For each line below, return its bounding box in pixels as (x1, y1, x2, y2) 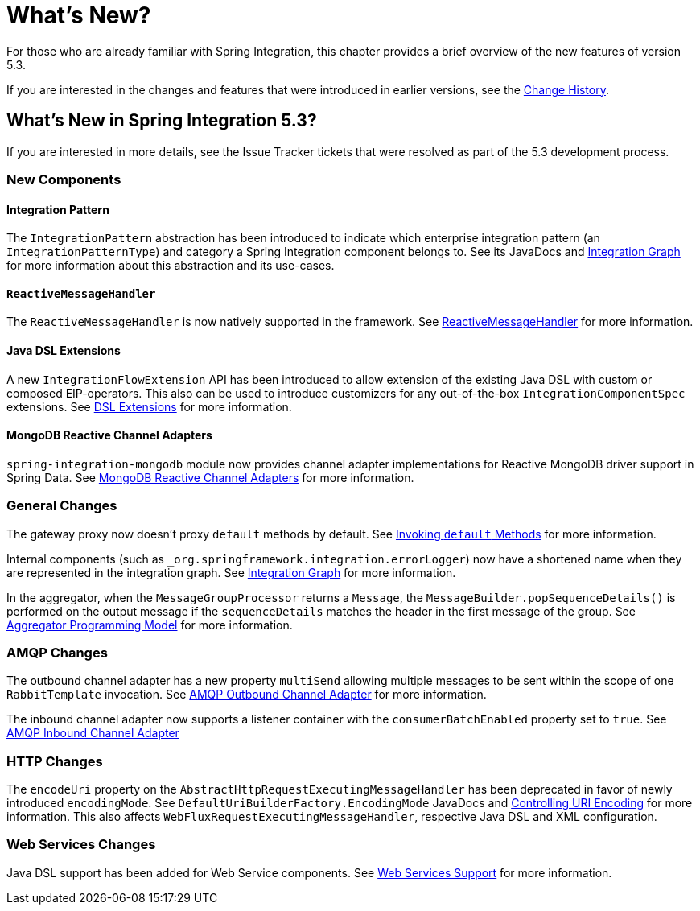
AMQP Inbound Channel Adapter (6, 726, 179, 740)
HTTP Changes (6, 752, 103, 769)
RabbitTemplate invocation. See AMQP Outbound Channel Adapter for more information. (6, 687, 487, 702)
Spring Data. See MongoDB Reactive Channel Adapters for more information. (6, 470, 414, 484)
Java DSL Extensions (6, 344, 121, 358)
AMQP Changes (6, 644, 108, 661)
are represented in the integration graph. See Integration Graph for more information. (6, 565, 456, 579)
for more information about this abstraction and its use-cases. (6, 258, 335, 273)
